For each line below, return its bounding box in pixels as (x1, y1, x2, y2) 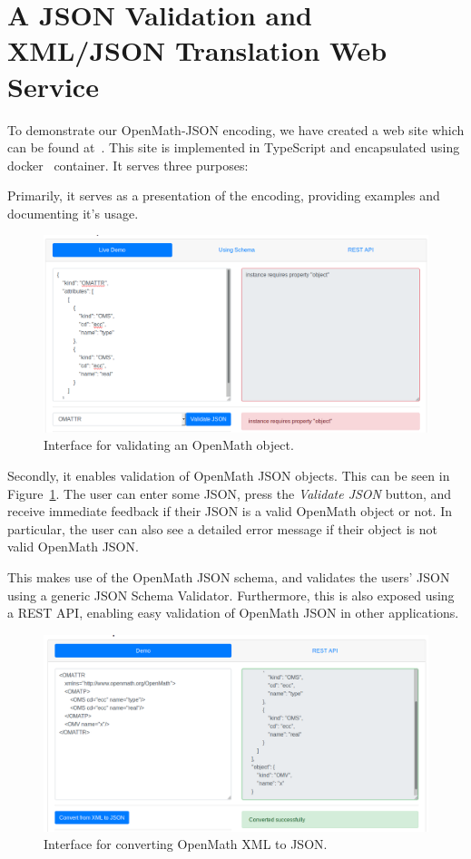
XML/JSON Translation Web (7, 32, 388, 69)
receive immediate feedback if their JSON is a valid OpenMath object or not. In (7, 502, 452, 521)
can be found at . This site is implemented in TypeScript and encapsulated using (7, 138, 460, 157)
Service (7, 67, 99, 104)
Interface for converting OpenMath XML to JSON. (44, 835, 328, 854)
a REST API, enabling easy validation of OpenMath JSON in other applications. (7, 603, 459, 622)
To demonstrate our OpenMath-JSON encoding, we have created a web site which (7, 120, 465, 139)
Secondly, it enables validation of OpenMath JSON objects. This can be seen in (7, 466, 450, 485)
